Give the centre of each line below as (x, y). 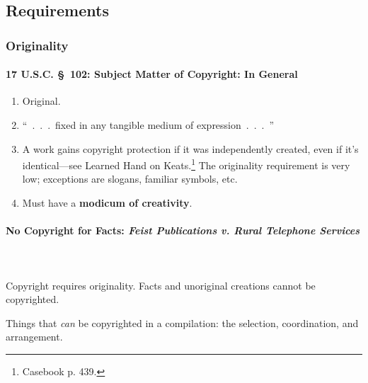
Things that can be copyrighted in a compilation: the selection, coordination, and (182, 322)
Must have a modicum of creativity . (107, 203)
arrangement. (34, 337)
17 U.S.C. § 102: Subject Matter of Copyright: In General (152, 74)
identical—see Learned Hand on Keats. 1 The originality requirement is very (186, 164)
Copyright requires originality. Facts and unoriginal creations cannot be (161, 285)
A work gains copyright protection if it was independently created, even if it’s (190, 148)
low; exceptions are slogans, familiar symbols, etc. (130, 179)
